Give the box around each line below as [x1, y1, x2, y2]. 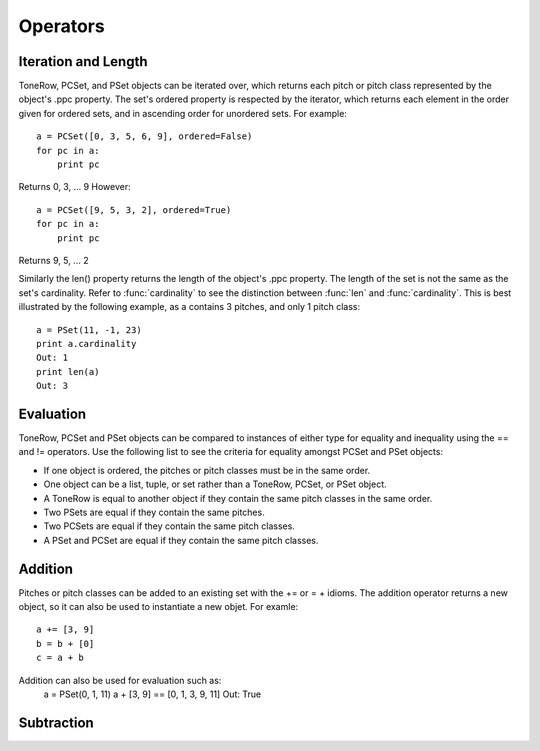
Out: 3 [36, 380, 69, 392]
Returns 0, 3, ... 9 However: [18, 181, 132, 193]
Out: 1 [36, 352, 69, 364]
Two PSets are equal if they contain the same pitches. [43, 506, 265, 518]
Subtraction [18, 714, 94, 731]
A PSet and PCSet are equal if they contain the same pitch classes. [43, 534, 319, 546]
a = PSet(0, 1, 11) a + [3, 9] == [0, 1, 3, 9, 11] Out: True [43, 688, 262, 700]
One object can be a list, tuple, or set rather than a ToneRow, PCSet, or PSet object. [43, 478, 387, 490]
